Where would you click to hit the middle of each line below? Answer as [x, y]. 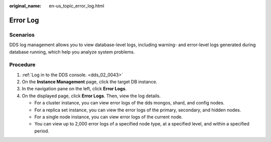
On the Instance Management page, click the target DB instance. [90, 82]
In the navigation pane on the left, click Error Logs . [74, 89]
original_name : [25, 6]
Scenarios [22, 35]
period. [42, 131]
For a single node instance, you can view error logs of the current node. [109, 117]
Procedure [22, 65]
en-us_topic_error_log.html [77, 6]
